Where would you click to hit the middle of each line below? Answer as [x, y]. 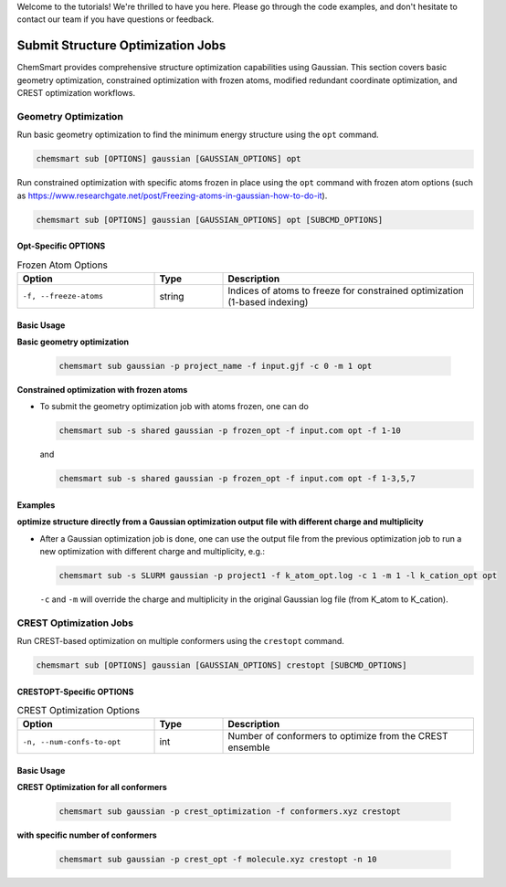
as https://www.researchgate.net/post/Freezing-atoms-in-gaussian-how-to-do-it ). [172, 195]
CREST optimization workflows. [76, 93]
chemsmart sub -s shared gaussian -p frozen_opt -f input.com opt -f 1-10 [230, 431]
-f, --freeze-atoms [63, 296]
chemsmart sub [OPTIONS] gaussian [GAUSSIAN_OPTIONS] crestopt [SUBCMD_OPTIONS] [221, 665]
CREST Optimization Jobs [75, 623]
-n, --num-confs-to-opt [72, 741]
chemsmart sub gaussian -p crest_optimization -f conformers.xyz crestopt [230, 812]
